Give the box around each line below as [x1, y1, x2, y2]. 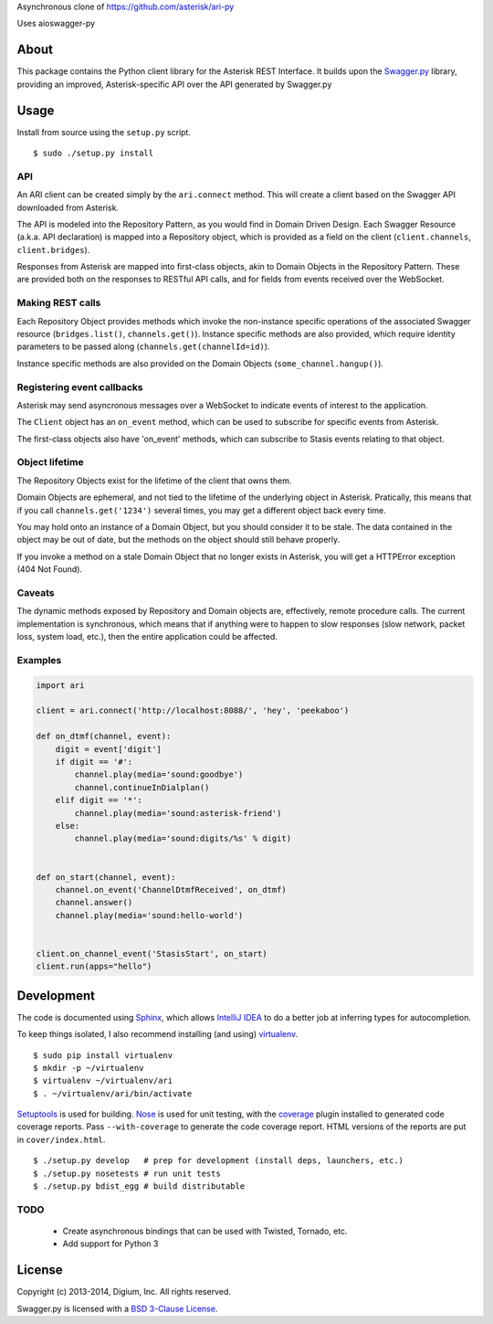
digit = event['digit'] [55, 744, 162, 754]
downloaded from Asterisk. [16, 202, 119, 213]
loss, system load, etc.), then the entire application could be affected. [16, 631, 278, 642]
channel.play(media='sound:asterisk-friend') [74, 808, 282, 818]
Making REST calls [16, 297, 101, 310]
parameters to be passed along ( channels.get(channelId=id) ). [16, 341, 270, 352]
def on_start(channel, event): [36, 872, 177, 882]
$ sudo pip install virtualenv [33, 1050, 173, 1060]
